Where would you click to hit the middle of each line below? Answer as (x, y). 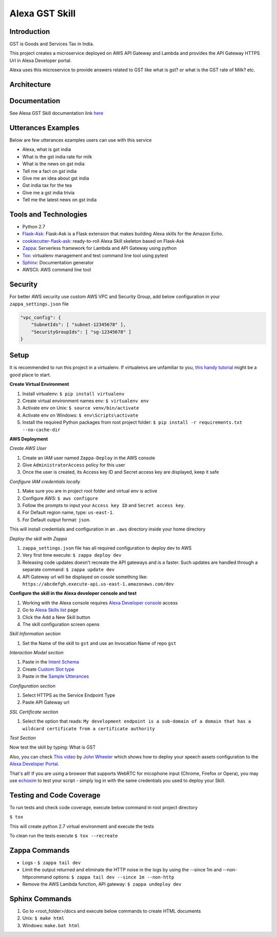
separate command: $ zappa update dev (68, 570)
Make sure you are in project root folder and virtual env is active (90, 491)
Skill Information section (35, 634)
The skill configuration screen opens (61, 624)
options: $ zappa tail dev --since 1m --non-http (114, 877)
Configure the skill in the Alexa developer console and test (73, 593)
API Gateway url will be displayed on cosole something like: (85, 577)
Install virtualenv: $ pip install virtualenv (73, 394)
